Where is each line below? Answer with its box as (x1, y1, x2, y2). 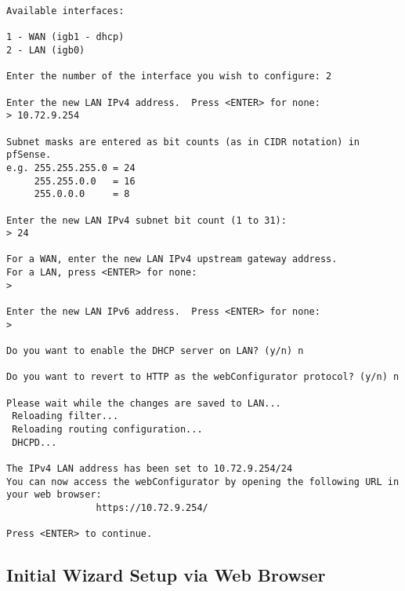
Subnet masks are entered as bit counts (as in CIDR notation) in (6, 136, 360, 148)
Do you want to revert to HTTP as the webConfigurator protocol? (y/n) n (6, 371, 400, 383)
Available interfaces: (6, 5, 125, 16)
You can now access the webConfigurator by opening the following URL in (6, 476, 400, 487)
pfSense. (6, 149, 52, 161)
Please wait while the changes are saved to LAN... (6, 397, 281, 409)
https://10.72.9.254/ (96, 502, 208, 513)
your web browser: (6, 489, 102, 501)
